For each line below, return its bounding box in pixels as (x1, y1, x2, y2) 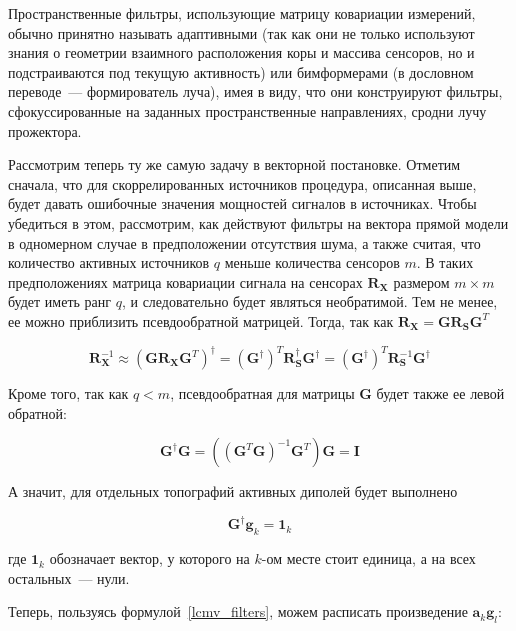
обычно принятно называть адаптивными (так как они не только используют (8, 22, 475, 43)
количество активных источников (8, 252, 210, 273)
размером (393, 271, 450, 292)
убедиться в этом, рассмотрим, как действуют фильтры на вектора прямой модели (8, 212, 509, 233)
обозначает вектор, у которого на (49, 548, 250, 569)
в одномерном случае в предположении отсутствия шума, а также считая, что (8, 232, 481, 253)
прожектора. (8, 120, 82, 141)
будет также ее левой (376, 383, 505, 403)
